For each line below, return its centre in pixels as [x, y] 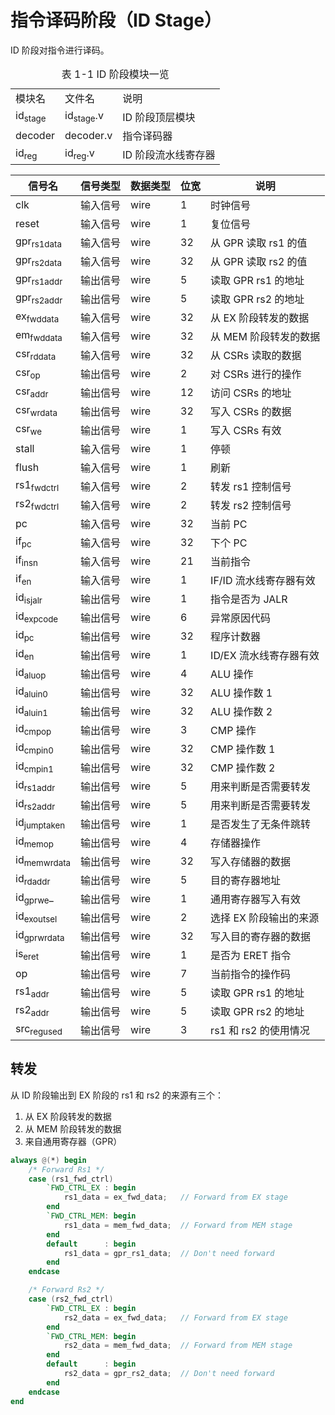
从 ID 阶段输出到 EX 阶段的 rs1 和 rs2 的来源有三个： [117, 1095]
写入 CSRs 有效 [246, 430]
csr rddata [36, 355]
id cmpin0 [34, 748]
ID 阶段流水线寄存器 [169, 154]
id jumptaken [40, 823]
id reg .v [79, 154]
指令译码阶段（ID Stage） [116, 20]
